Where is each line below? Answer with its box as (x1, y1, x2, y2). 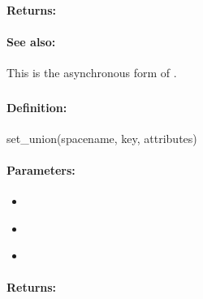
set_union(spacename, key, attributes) (6, 129, 197, 146)
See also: (6, 32, 56, 50)
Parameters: (6, 161, 76, 178)
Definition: (6, 98, 67, 115)
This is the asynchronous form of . (6, 63, 177, 80)
